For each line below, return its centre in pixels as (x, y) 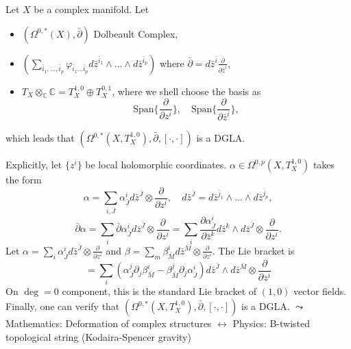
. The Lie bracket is (253, 250)
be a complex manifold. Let (92, 9)
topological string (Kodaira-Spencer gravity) (98, 336)
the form (24, 180)
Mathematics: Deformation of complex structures (109, 323)
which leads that (40, 138)
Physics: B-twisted (271, 323)
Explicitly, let (34, 165)
